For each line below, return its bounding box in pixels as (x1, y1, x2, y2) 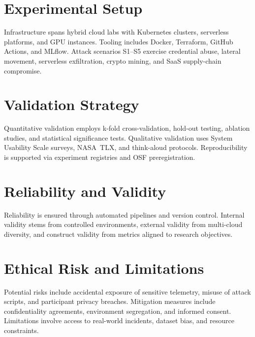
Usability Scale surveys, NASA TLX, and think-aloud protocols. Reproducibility (4, 142, 248, 152)
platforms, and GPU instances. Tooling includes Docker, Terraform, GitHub (4, 36, 233, 46)
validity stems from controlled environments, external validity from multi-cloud (4, 219, 243, 229)
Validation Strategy (4, 94, 139, 114)
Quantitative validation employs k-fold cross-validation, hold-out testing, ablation (4, 123, 250, 133)
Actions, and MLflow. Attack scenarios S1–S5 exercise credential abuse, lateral (4, 46, 241, 56)
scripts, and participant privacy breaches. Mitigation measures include (4, 296, 216, 306)
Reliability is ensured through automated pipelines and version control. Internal (4, 209, 245, 220)
